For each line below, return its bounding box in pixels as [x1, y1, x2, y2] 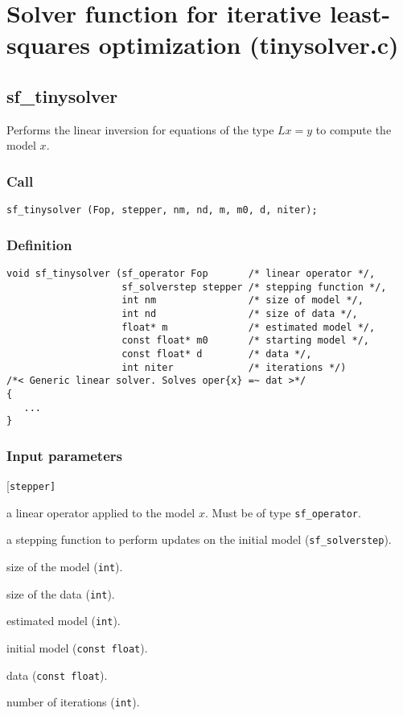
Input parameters [6, 445, 122, 465]
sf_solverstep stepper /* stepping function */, [121, 281, 387, 293]
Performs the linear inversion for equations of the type [6, 121, 274, 138]
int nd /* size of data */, [121, 308, 358, 320]
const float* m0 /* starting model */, [121, 335, 370, 347]
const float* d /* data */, [121, 348, 312, 360]
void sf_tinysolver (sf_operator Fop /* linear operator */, [6, 268, 376, 280]
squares [6, 28, 90, 61]
